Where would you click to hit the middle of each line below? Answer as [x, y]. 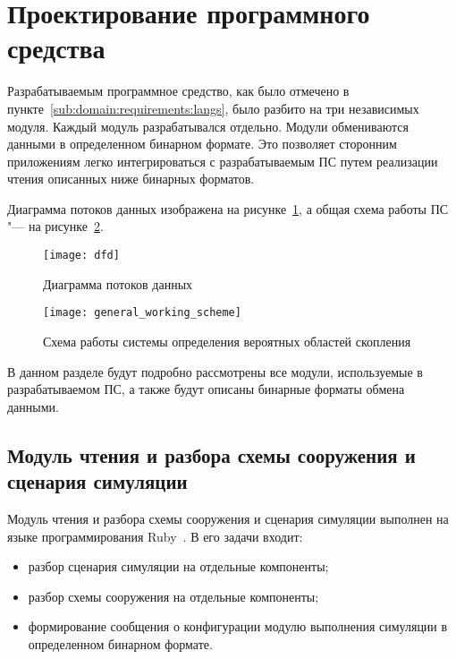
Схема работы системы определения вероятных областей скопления [227, 341]
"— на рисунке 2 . [55, 226]
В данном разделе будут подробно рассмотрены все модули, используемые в [215, 371]
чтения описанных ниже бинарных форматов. [131, 179]
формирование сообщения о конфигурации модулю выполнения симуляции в [238, 626]
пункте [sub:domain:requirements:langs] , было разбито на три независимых [213, 108]
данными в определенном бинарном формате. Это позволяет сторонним [202, 144]
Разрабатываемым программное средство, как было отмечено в [178, 91]
